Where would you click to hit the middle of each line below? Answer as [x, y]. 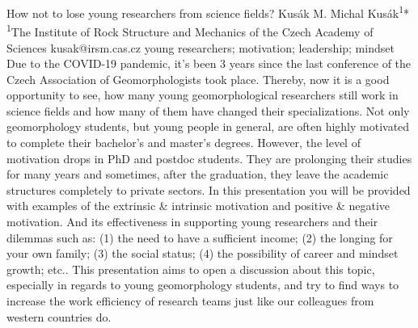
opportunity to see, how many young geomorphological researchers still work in [203, 95]
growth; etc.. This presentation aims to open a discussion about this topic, [191, 269]
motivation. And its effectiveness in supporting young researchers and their [192, 222]
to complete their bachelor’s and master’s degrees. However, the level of [184, 143]
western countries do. [59, 316]
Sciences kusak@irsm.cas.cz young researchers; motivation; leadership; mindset [201, 47]
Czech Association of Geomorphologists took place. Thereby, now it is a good [198, 79]
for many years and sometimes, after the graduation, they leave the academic [198, 174]
